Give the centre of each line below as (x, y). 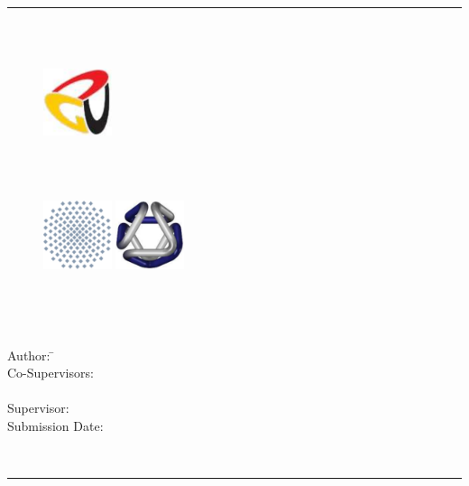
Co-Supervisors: (51, 373)
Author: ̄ (31, 355)
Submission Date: (55, 425)
